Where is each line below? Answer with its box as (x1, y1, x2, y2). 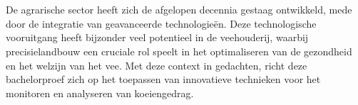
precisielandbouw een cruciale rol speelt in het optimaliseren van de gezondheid (6, 43, 352, 58)
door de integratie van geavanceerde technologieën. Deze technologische (6, 16, 317, 31)
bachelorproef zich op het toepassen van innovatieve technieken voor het (6, 72, 321, 87)
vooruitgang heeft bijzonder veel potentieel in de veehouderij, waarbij (6, 30, 309, 45)
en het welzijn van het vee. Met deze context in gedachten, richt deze (6, 57, 307, 72)
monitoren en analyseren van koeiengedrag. (6, 85, 194, 100)
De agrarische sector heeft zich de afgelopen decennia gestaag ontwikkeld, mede (6, 2, 352, 17)
